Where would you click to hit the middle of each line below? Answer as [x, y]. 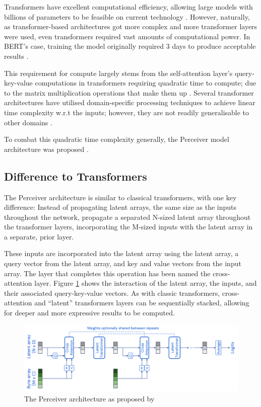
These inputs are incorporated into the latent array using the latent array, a [121, 253]
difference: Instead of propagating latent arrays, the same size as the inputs [120, 207]
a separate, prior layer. [39, 236]
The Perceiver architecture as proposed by [89, 398]
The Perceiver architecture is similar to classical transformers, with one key [120, 197]
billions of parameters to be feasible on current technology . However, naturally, [127, 16]
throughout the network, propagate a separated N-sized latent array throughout [127, 217]
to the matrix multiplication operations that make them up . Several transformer [129, 92]
